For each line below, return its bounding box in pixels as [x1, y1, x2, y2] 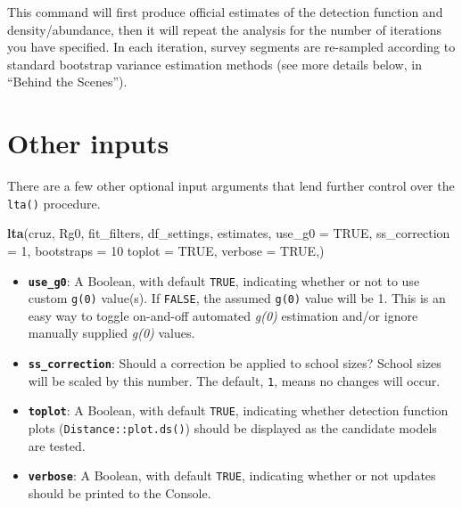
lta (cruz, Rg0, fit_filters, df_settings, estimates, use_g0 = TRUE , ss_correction [7, 224, 450, 242]
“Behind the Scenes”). [7, 72, 128, 91]
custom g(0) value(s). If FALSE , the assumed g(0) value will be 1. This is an [28, 289, 446, 307]
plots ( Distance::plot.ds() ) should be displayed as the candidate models [28, 419, 437, 437]
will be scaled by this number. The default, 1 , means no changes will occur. [28, 371, 441, 389]
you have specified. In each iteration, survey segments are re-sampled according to [7, 37, 456, 56]
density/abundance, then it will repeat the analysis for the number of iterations [7, 20, 442, 38]
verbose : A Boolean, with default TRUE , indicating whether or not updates [28, 466, 436, 485]
